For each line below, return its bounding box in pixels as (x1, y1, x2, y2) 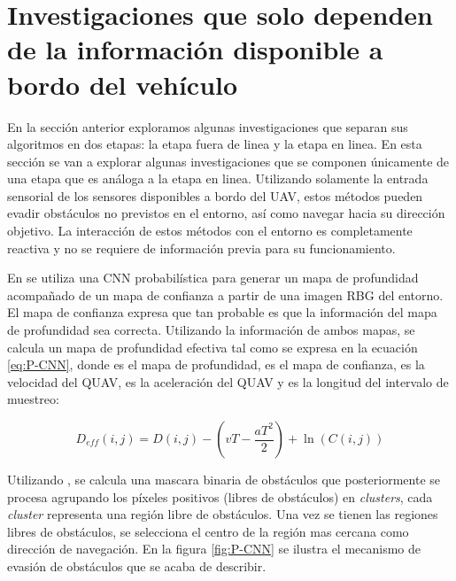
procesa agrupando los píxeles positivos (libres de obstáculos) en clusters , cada (7, 487, 433, 506)
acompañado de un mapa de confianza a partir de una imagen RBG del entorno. (7, 285, 444, 304)
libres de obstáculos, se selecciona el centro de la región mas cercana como (7, 522, 409, 540)
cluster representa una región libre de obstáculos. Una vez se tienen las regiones (7, 505, 438, 523)
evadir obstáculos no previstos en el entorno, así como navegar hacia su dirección (7, 204, 445, 222)
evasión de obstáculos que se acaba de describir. (7, 556, 267, 575)
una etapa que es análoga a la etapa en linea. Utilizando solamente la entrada (7, 169, 429, 188)
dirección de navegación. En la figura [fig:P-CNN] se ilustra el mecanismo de (7, 539, 421, 558)
